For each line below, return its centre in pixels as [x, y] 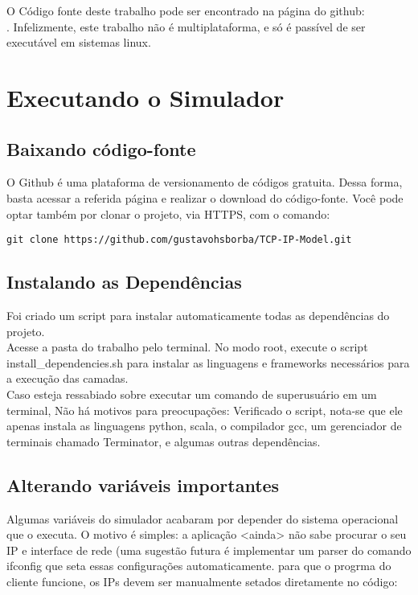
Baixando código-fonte [101, 148]
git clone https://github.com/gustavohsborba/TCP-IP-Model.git [179, 240]
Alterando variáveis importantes [143, 484]
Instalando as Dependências [124, 282]
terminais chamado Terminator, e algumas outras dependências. [164, 441]
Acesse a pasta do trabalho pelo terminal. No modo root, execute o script [187, 347]
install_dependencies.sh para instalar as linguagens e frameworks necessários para [208, 362]
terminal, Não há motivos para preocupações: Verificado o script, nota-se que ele [205, 410]
